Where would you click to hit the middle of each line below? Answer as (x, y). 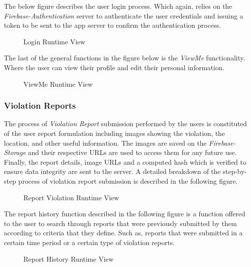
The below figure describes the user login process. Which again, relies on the (118, 6)
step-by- (235, 171)
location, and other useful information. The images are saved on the (105, 143)
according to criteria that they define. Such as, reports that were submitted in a (123, 233)
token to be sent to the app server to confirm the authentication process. (113, 25)
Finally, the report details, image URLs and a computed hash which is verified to (125, 162)
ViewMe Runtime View (58, 84)
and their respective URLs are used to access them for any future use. (132, 152)
